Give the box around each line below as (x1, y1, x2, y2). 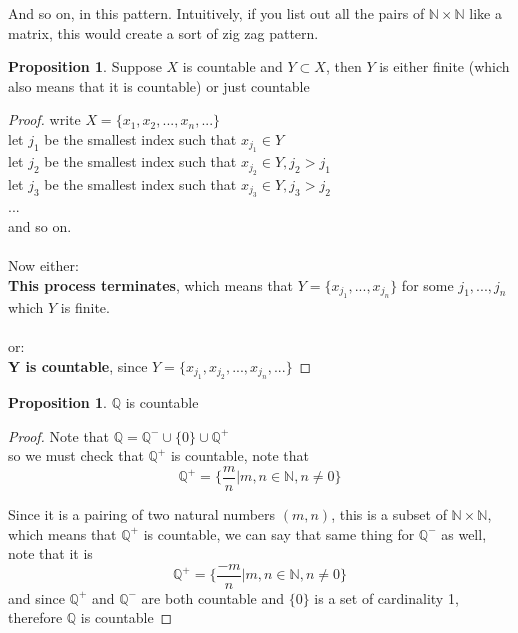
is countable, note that (170, 445, 310, 466)
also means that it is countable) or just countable (8, 75, 310, 96)
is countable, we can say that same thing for (143, 523, 415, 544)
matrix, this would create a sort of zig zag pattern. (8, 22, 319, 43)
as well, (441, 523, 487, 544)
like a (469, 3, 502, 23)
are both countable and (141, 587, 284, 608)
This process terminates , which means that (8, 274, 294, 295)
